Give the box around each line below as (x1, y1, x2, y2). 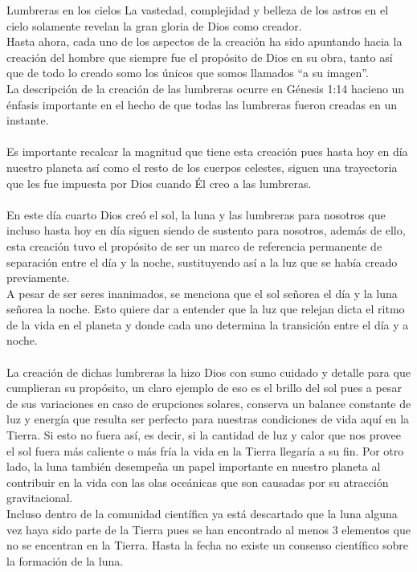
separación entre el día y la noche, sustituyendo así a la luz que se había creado (6, 253, 398, 270)
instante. (6, 112, 49, 129)
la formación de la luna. (6, 552, 124, 569)
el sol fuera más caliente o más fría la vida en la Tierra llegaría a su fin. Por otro (6, 442, 404, 459)
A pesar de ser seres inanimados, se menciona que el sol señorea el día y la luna (6, 284, 398, 301)
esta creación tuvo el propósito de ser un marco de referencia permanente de (6, 237, 382, 254)
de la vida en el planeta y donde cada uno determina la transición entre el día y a (6, 316, 409, 333)
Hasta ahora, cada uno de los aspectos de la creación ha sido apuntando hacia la (6, 33, 403, 50)
